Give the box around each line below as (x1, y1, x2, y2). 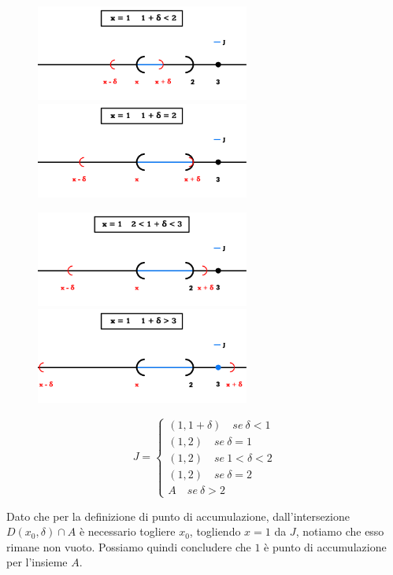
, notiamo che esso (295, 523, 384, 540)
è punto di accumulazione (264, 538, 387, 555)
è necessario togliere (79, 523, 176, 540)
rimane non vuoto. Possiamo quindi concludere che (6, 538, 251, 555)
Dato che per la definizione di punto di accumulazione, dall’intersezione (6, 507, 350, 524)
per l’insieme (6, 554, 68, 570)
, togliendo (189, 523, 241, 540)
